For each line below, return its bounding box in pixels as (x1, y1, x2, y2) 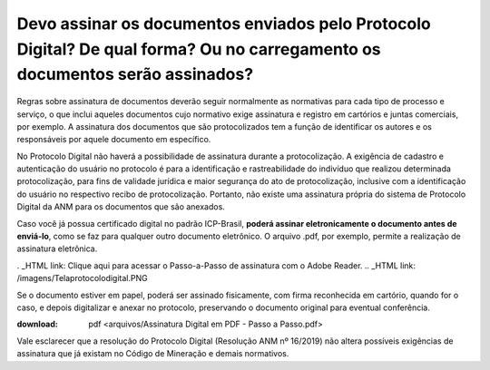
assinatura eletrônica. (16, 243, 98, 254)
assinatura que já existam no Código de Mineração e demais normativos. (16, 348, 289, 359)
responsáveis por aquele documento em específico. (16, 134, 211, 145)
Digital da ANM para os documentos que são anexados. (16, 201, 226, 212)
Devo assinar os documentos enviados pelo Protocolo (16, 14, 431, 34)
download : (16, 318, 58, 330)
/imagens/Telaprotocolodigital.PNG (16, 273, 149, 284)
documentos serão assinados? (16, 64, 254, 85)
